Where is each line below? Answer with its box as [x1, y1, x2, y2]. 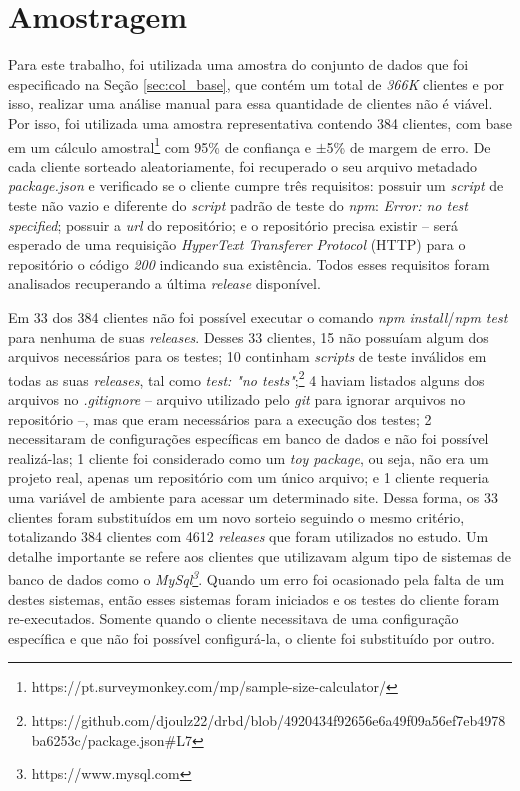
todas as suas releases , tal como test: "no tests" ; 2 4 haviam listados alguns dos [8, 366, 485, 390]
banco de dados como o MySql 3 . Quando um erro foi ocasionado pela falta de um [8, 566, 505, 589]
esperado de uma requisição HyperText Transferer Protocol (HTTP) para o [8, 234, 466, 255]
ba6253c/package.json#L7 [31, 729, 192, 750]
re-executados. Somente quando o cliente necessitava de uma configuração [8, 608, 459, 629]
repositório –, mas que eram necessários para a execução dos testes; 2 [8, 408, 432, 429]
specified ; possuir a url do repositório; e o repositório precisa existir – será [8, 214, 458, 235]
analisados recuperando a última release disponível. [8, 273, 321, 294]
